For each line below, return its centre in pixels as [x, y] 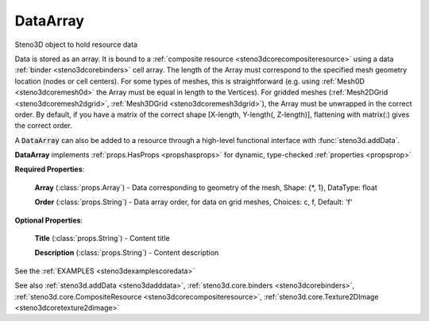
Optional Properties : [49, 220]
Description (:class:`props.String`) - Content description [127, 253]
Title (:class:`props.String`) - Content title [102, 238]
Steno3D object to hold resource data [76, 44]
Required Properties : [50, 169]
